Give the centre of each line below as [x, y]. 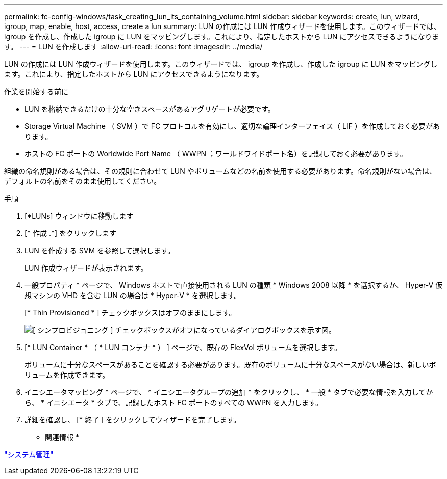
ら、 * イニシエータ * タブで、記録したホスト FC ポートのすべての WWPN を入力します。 [173, 402]
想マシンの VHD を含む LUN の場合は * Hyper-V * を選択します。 [133, 295]
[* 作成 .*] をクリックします [71, 233]
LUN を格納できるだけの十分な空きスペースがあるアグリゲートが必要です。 [150, 109]
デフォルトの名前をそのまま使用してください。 [83, 181]
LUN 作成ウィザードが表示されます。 [86, 268]
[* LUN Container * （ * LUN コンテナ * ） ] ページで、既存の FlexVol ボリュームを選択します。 [183, 347]
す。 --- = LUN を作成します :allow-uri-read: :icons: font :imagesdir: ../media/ [133, 47]
